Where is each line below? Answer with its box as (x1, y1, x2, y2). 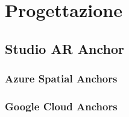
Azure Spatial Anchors (5, 71, 118, 86)
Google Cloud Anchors (5, 98, 118, 113)
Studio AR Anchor (5, 39, 125, 58)
